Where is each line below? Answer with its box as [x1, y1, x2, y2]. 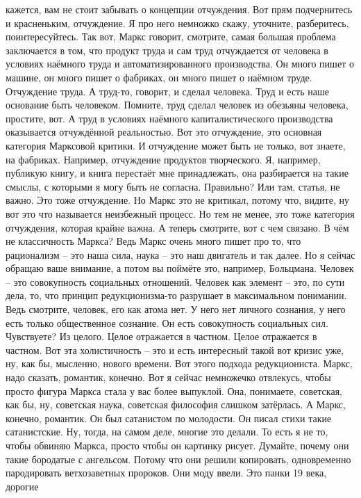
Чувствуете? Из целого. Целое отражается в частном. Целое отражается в [6, 329, 317, 344]
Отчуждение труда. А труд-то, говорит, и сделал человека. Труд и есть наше [6, 83, 329, 98]
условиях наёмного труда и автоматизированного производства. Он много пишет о [6, 56, 354, 71]
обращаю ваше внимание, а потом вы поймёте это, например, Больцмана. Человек [6, 261, 354, 275]
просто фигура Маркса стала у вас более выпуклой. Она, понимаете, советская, [6, 383, 342, 398]
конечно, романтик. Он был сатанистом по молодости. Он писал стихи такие [6, 410, 332, 425]
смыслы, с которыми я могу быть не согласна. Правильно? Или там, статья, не [6, 179, 340, 193]
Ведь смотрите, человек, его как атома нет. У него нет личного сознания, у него [6, 302, 346, 316]
